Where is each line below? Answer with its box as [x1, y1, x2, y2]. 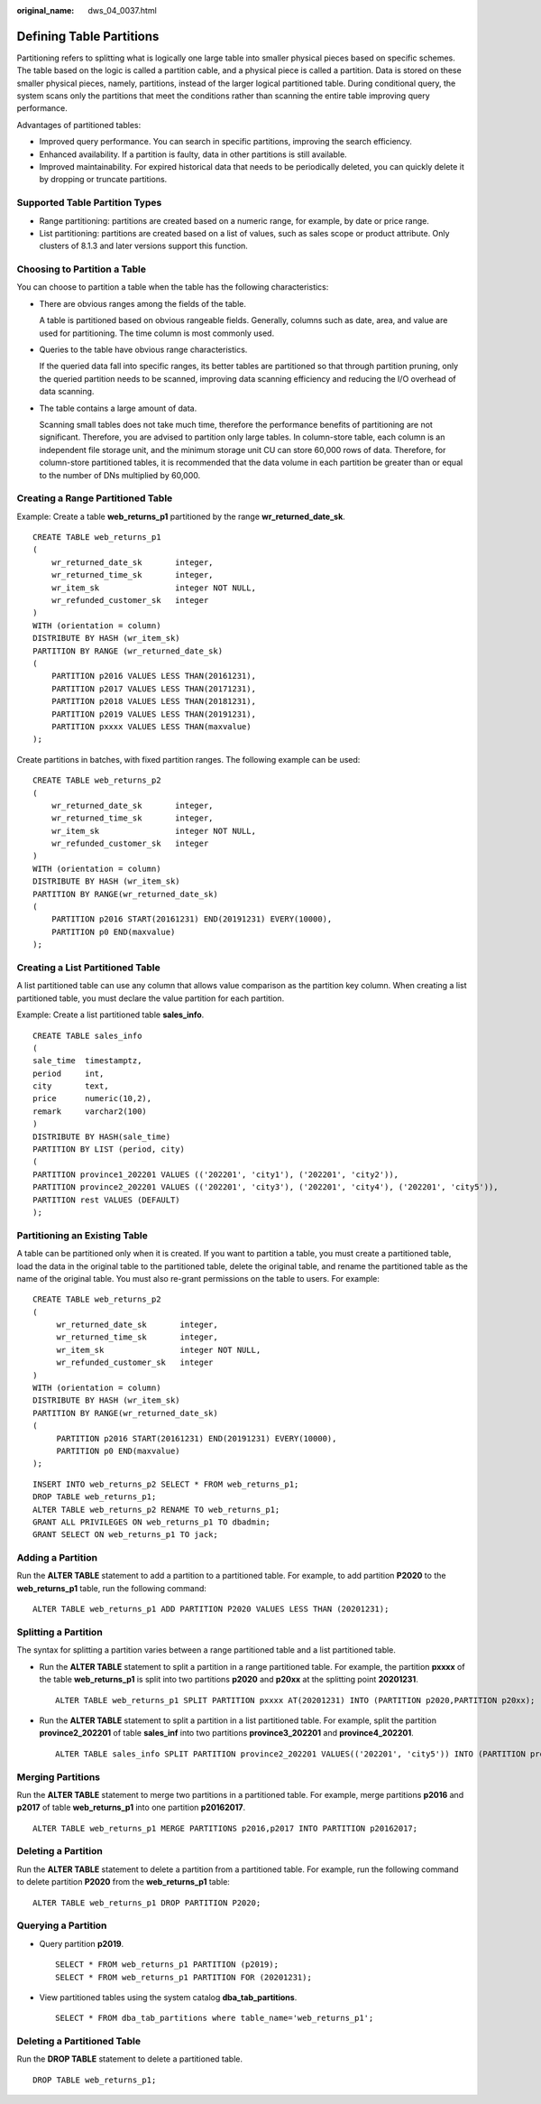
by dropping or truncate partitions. [39, 174, 168, 185]
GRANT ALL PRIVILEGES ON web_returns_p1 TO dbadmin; [32, 1516, 270, 1527]
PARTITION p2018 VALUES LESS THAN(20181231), [50, 696, 257, 707]
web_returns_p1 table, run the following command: [16, 1582, 207, 1593]
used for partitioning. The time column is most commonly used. [39, 328, 275, 338]
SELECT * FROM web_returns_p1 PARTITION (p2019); [55, 1960, 280, 1970]
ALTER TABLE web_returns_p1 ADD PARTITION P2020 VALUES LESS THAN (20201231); [32, 1604, 390, 1615]
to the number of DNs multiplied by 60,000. [39, 469, 201, 480]
